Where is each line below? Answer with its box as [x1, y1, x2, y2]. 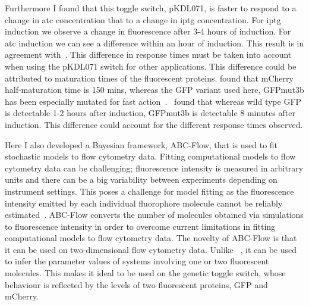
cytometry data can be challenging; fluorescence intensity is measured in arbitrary [5, 161, 304, 174]
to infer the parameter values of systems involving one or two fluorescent [5, 255, 269, 267]
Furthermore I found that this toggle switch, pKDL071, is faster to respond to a [5, 2, 297, 14]
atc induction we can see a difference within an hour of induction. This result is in [5, 36, 304, 49]
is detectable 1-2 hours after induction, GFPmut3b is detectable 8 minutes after [5, 107, 295, 119]
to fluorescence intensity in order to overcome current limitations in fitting [5, 220, 276, 232]
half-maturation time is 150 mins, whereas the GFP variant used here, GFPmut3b [5, 83, 304, 96]
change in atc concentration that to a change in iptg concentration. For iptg [5, 13, 281, 26]
